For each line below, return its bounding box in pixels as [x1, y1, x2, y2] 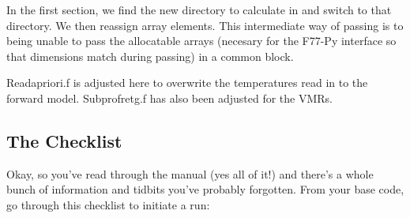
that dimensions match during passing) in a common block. [6, 47, 294, 64]
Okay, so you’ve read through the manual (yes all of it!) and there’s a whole [6, 165, 374, 182]
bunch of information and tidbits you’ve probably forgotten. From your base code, [6, 181, 404, 197]
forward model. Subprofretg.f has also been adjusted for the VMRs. [6, 89, 333, 106]
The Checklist [6, 128, 122, 152]
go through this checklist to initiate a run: [6, 196, 210, 212]
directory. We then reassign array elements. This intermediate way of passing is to [6, 17, 404, 33]
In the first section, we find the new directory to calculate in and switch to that [6, 2, 392, 17]
